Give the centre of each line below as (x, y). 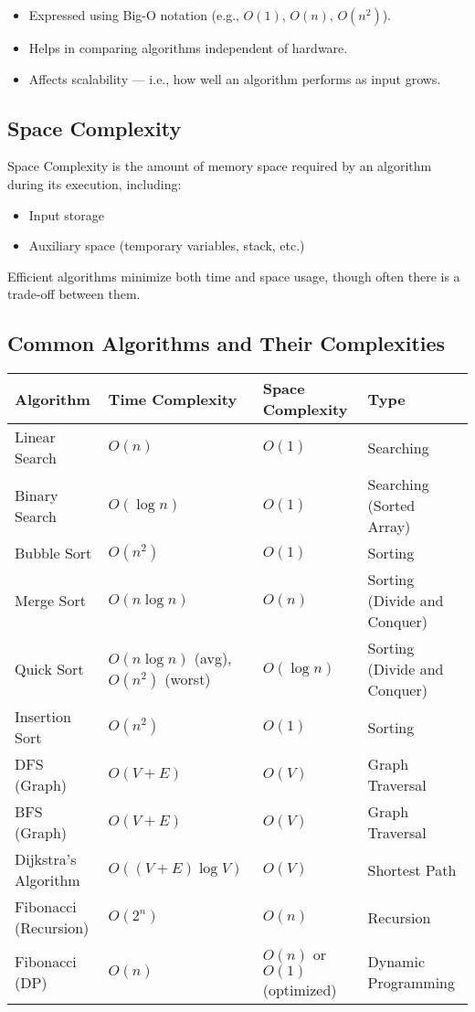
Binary (37, 495)
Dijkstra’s (46, 859)
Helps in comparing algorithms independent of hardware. (188, 48)
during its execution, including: (95, 183)
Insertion (43, 717)
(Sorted (391, 506)
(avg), (213, 658)
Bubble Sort (53, 553)
